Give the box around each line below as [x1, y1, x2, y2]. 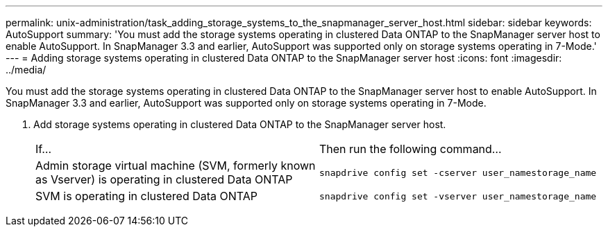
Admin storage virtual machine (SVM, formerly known [35, 159, 316, 172]
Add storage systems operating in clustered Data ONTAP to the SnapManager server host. [33, 118, 446, 130]
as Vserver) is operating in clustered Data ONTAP [35, 172, 293, 186]
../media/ [6, 64, 47, 75]
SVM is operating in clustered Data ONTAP [35, 189, 258, 203]
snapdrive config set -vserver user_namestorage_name [319, 190, 597, 202]
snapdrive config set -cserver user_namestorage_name [319, 167, 597, 178]
